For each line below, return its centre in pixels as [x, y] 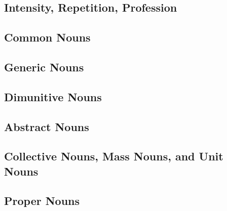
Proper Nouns [42, 201]
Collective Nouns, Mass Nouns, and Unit [114, 156]
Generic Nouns [44, 67]
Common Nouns [47, 37]
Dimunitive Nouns [53, 96]
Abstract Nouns [47, 126]
